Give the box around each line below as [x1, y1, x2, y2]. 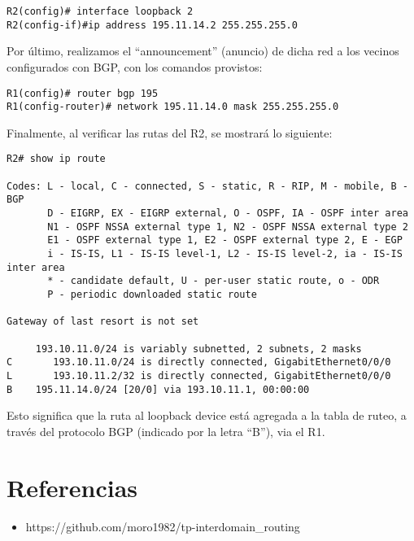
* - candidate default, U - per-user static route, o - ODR [47, 275, 380, 287]
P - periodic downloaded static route [47, 288, 257, 300]
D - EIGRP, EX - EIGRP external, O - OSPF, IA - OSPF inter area [47, 207, 408, 220]
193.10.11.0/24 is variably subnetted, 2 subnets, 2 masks [35, 342, 362, 355]
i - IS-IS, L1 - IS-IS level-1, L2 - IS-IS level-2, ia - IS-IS [47, 248, 403, 260]
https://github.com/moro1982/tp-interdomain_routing [25, 517, 300, 534]
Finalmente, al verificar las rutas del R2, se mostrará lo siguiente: [7, 124, 333, 141]
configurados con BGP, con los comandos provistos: [7, 58, 263, 75]
